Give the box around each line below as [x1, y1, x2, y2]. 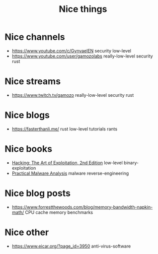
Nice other [4, 227, 49, 238]
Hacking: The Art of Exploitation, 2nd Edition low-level [11, 160, 123, 166]
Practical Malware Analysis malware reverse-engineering [11, 170, 129, 176]
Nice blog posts [4, 188, 71, 199]
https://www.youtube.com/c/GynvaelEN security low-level [11, 48, 131, 54]
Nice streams [4, 76, 61, 87]
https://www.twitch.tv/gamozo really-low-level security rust [11, 92, 134, 98]
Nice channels [4, 31, 65, 43]
